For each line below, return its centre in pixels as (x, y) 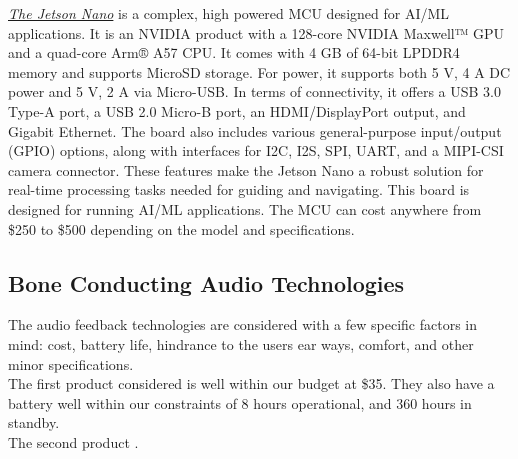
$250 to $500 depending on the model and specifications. (181, 228)
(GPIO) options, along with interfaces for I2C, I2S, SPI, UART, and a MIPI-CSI (256, 150)
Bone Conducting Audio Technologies (206, 282)
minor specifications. (71, 363)
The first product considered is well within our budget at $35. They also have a (251, 383)
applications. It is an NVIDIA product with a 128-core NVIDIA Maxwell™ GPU (256, 32)
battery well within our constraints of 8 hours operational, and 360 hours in (240, 402)
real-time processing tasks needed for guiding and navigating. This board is (239, 189)
